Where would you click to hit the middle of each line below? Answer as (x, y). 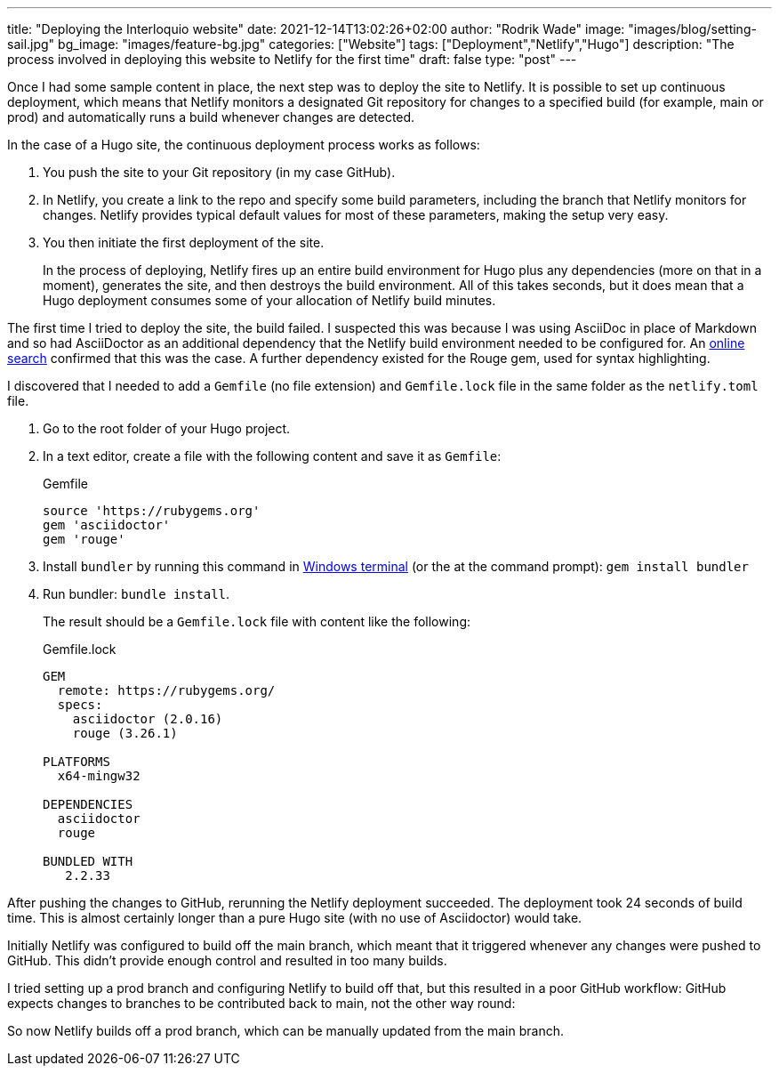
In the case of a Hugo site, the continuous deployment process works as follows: (244, 145)
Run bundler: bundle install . (137, 594)
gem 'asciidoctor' (107, 525)
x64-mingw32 (99, 776)
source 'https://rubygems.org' (152, 511)
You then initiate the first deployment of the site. (184, 242)
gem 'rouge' (84, 539)
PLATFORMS (76, 762)
